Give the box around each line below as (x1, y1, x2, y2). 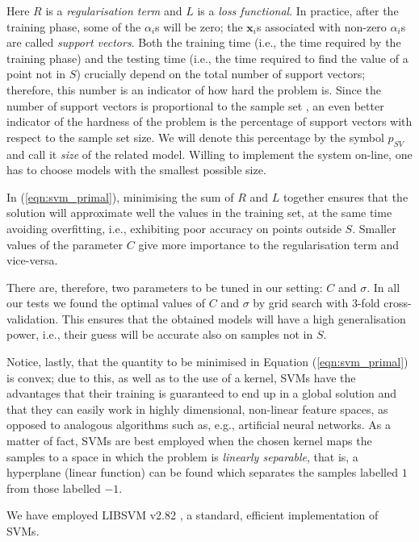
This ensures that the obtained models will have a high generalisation (61, 310, 406, 327)
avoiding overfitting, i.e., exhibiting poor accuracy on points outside (6, 219, 341, 236)
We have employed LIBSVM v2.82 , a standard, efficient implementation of (6, 507, 379, 523)
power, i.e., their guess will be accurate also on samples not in (6, 326, 313, 343)
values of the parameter (6, 236, 124, 252)
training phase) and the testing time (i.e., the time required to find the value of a (6, 49, 409, 66)
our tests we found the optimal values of (6, 294, 206, 311)
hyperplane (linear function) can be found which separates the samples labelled (6, 464, 399, 481)
